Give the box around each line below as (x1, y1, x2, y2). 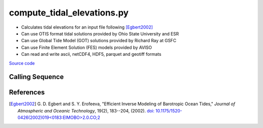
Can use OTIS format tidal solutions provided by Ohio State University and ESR (21, 31, 179, 36)
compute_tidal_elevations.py (9, 7, 129, 18)
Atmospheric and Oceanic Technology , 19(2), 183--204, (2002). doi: (18, 108, 155, 113)
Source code (9, 60, 35, 66)
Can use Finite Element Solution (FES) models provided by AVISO (21, 44, 152, 50)
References (9, 88, 45, 96)
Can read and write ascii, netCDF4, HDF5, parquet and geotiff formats (21, 51, 162, 57)
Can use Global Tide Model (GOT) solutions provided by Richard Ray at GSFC (21, 38, 176, 44)
